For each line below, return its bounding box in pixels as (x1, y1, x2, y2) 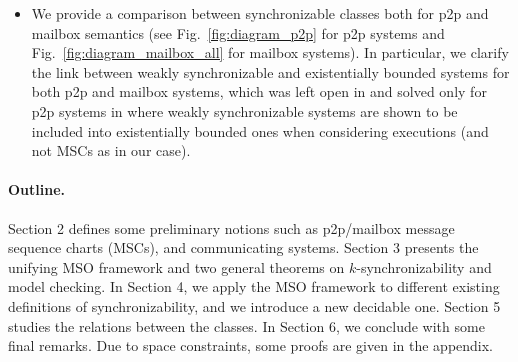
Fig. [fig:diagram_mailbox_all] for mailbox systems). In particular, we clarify (31, 42, 509, 63)
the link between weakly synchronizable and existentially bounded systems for (31, 61, 510, 82)
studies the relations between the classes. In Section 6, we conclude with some (8, 315, 485, 336)
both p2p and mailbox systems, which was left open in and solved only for (31, 81, 487, 102)
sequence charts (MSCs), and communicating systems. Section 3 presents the (8, 237, 479, 258)
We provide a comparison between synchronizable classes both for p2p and (31, 3, 489, 23)
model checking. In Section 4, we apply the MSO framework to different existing (8, 276, 500, 297)
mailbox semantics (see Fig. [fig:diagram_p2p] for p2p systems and (31, 22, 445, 43)
